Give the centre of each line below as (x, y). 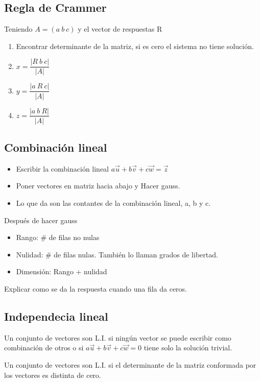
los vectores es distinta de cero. (53, 375)
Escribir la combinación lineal (62, 168)
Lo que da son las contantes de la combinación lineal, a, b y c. (113, 202)
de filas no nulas (74, 237)
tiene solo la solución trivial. (188, 348)
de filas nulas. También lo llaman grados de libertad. (136, 254)
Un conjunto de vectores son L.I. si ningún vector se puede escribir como (118, 337)
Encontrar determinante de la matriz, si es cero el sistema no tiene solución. (135, 46)
